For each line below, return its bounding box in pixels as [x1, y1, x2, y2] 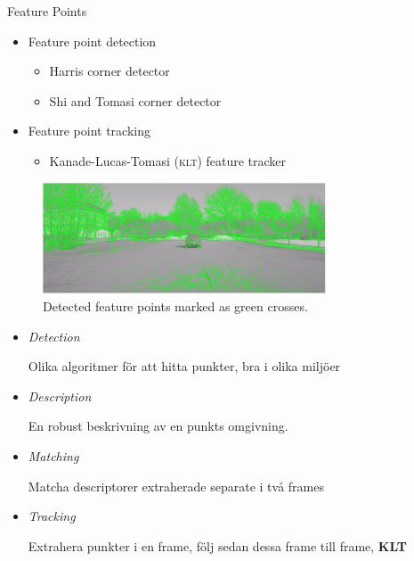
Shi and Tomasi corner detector [49, 91, 222, 110]
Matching [28, 446, 79, 465]
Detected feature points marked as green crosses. [43, 296, 308, 315]
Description [28, 386, 92, 405]
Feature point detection [28, 31, 157, 50]
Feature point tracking [28, 121, 150, 140]
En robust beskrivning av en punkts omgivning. [28, 417, 288, 435]
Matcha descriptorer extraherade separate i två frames [28, 476, 325, 495]
